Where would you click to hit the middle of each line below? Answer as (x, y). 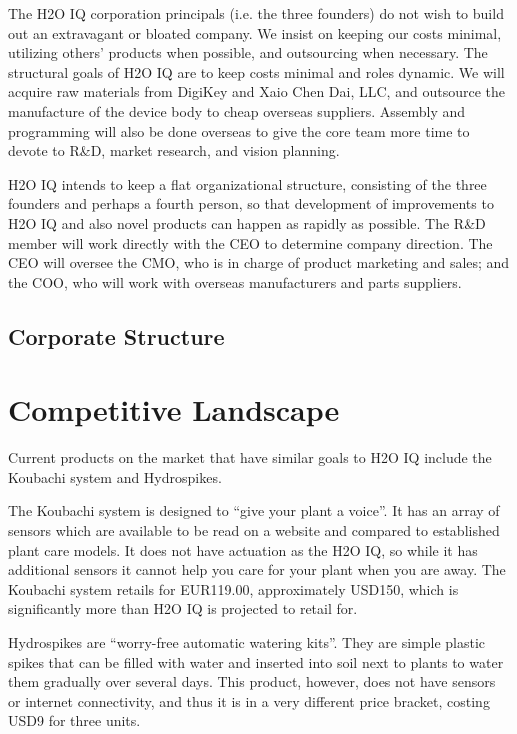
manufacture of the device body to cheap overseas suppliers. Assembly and (237, 110)
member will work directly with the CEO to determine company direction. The (250, 242)
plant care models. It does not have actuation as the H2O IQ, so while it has (243, 549)
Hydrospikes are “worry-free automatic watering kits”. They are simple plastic (247, 641)
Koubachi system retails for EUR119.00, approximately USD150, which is (233, 588)
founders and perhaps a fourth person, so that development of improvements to (251, 203)
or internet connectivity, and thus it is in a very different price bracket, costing (249, 700)
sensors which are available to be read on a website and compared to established (254, 530)
